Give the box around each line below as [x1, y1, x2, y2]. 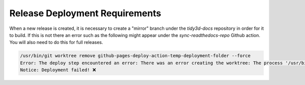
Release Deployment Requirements [9, 8, 161, 19]
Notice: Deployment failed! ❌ [20, 67, 96, 73]
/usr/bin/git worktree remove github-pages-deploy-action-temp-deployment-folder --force [20, 53, 251, 59]
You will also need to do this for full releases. [9, 39, 104, 46]
